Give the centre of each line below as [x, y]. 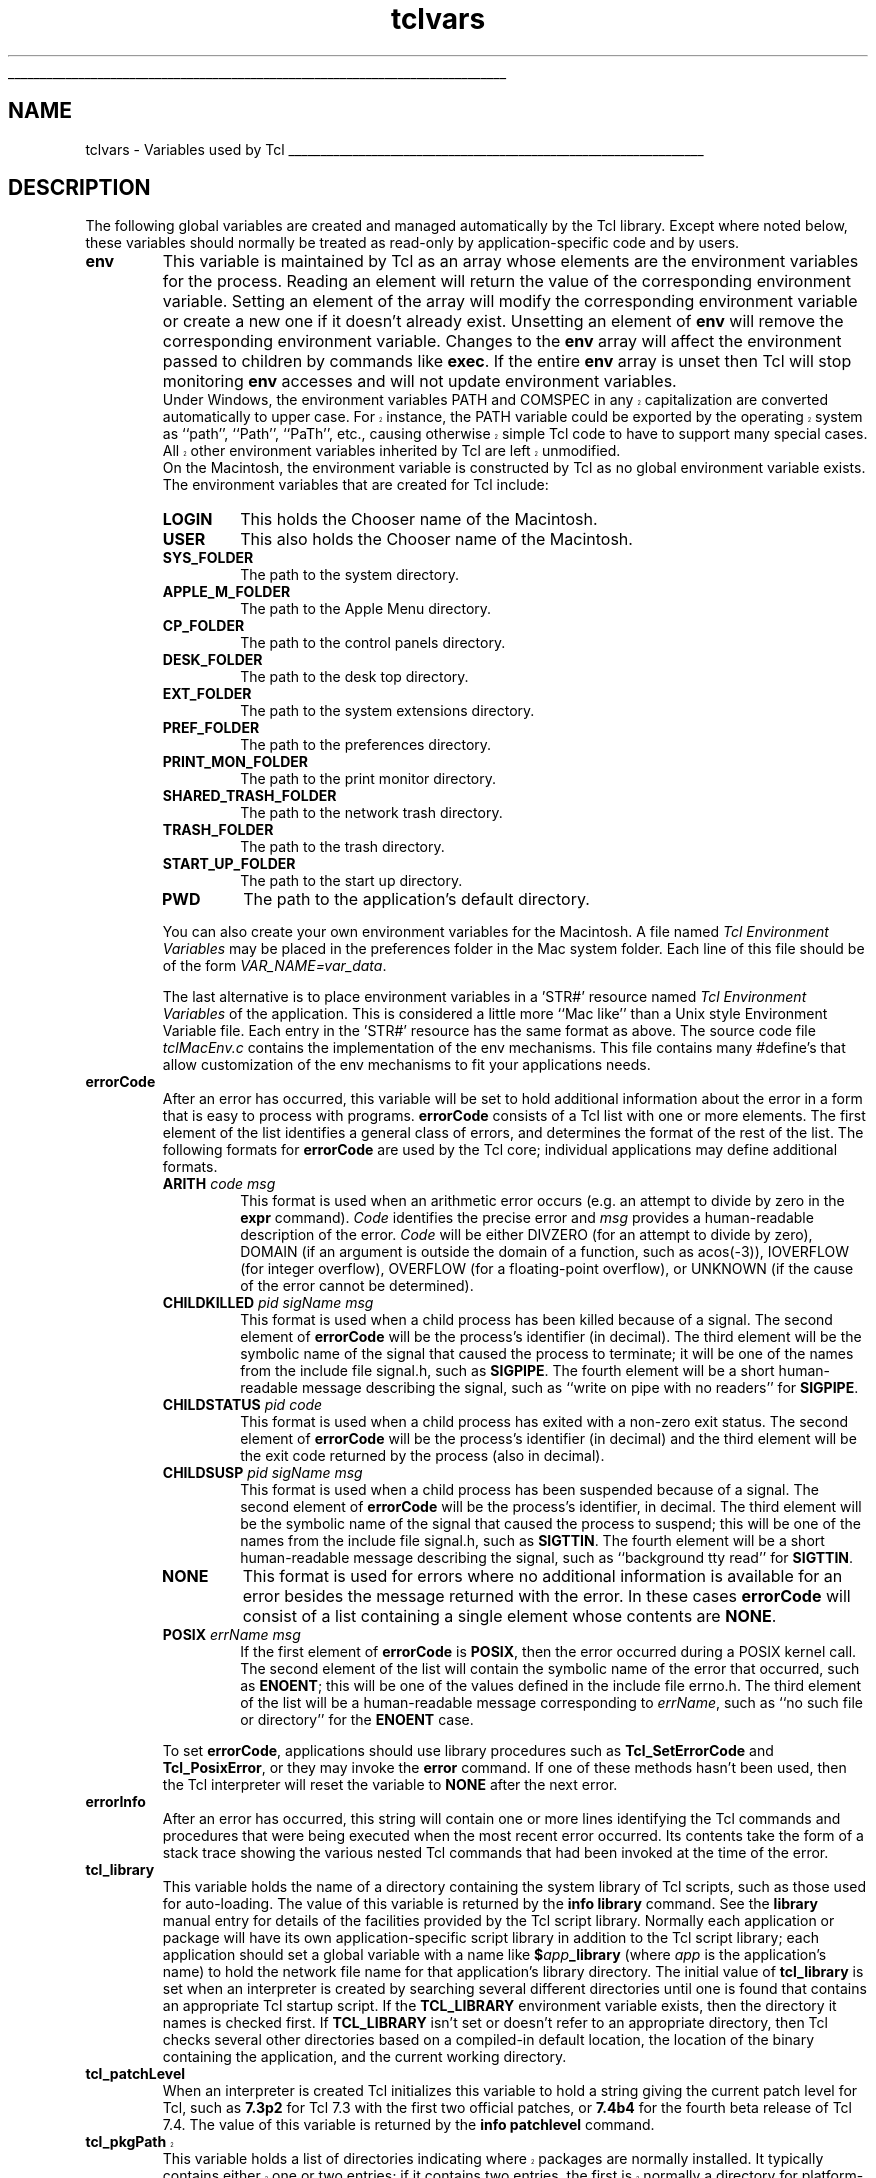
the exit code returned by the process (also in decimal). [422, 1456]
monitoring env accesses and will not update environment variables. [419, 381]
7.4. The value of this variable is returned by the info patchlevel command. [408, 2125]
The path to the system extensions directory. [387, 711]
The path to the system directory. [349, 575]
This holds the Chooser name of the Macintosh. [419, 519]
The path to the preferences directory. [366, 745]
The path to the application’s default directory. [416, 899]
